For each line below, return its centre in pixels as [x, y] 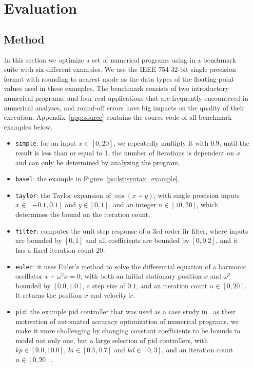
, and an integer [133, 205]
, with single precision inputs [197, 195]
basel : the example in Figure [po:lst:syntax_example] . [97, 179]
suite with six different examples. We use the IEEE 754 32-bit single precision [120, 69]
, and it [227, 240]
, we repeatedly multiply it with [161, 143]
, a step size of [104, 285]
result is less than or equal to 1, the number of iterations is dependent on [125, 152]
